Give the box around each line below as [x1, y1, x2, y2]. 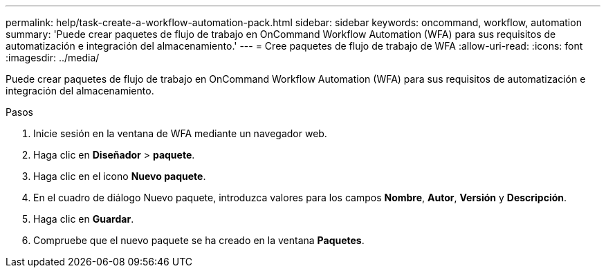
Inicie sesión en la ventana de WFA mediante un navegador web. [33, 128, 327, 139]
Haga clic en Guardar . [33, 213, 134, 225]
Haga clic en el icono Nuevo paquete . [33, 170, 206, 182]
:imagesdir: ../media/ [6, 52, 100, 63]
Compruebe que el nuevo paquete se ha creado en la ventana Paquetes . [33, 234, 365, 246]
